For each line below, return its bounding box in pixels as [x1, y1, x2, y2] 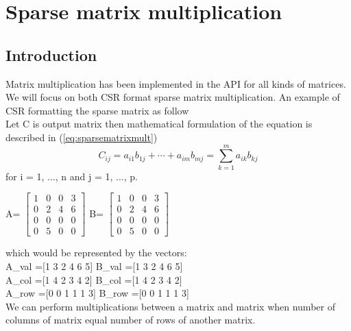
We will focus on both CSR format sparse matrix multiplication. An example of [5, 90, 340, 104]
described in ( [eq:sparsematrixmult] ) [5, 130, 158, 144]
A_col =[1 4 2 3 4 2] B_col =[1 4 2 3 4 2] [5, 272, 182, 286]
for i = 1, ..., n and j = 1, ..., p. [5, 169, 138, 183]
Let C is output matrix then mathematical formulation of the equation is [5, 117, 313, 131]
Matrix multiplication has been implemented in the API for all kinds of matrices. [5, 76, 346, 90]
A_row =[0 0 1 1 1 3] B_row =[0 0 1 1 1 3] [5, 286, 189, 300]
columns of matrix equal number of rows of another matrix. [5, 312, 256, 327]
